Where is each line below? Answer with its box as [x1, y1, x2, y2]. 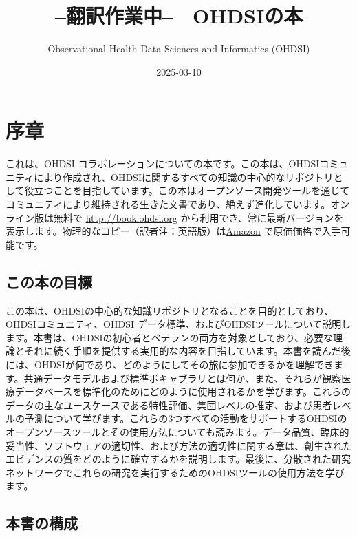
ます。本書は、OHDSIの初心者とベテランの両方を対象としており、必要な [6, 330, 334, 344]
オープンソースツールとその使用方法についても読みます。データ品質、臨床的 [6, 424, 349, 439]
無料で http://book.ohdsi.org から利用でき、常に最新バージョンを [53, 210, 344, 224]
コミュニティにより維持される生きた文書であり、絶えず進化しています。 [6, 197, 331, 211]
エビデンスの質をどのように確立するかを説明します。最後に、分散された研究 [6, 452, 351, 466]
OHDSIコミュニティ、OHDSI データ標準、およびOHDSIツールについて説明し [6, 317, 351, 331]
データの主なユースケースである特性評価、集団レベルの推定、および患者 [6, 397, 332, 412]
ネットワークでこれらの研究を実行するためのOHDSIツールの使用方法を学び [6, 465, 345, 479]
